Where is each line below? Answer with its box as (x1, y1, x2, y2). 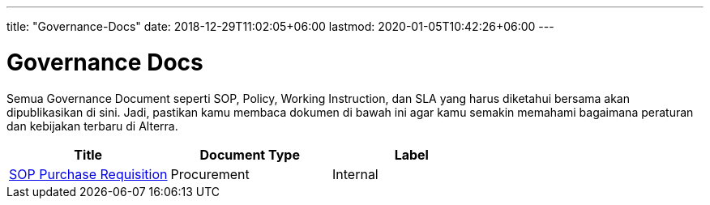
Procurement (170, 165, 250, 182)
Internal (332, 165, 379, 182)
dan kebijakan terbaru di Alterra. (6, 118, 178, 133)
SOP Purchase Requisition (9, 165, 168, 182)
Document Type (199, 146, 300, 163)
